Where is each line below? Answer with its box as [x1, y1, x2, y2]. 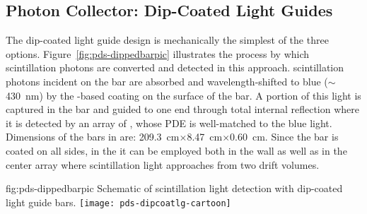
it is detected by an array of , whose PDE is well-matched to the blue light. [6, 115, 332, 130]
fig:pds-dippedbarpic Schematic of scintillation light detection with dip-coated [6, 181, 343, 196]
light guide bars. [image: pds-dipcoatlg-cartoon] [6, 194, 231, 209]
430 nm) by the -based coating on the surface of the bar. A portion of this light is [6, 88, 361, 102]
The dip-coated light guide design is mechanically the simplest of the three [6, 32, 329, 47]
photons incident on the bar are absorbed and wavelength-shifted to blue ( [6, 73, 328, 88]
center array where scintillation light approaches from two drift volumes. [6, 157, 320, 172]
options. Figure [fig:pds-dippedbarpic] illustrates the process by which [6, 46, 310, 61]
